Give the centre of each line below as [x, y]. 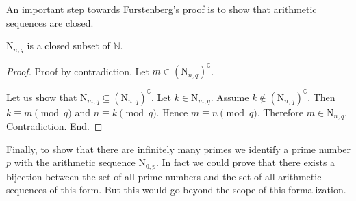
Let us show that [42, 97]
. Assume [230, 97]
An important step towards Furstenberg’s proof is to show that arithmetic [162, 9]
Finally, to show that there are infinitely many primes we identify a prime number [179, 149]
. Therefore [280, 112]
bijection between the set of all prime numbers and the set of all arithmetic [164, 176]
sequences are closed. [50, 22]
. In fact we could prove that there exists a [245, 162]
